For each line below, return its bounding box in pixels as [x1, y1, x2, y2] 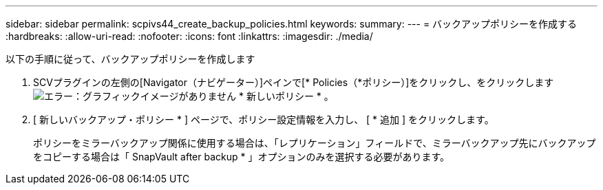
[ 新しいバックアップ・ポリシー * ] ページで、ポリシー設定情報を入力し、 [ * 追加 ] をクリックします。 [33, 114, 494, 125]
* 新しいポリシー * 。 [238, 90, 334, 102]
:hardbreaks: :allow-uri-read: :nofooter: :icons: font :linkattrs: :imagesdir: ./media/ [6, 30, 373, 42]
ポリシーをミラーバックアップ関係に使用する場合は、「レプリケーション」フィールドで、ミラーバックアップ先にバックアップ [33, 137, 596, 149]
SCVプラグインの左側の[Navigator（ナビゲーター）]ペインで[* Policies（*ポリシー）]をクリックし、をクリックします [33, 76, 554, 88]
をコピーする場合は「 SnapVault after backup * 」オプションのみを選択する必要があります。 [33, 151, 450, 162]
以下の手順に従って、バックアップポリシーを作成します [6, 53, 255, 65]
